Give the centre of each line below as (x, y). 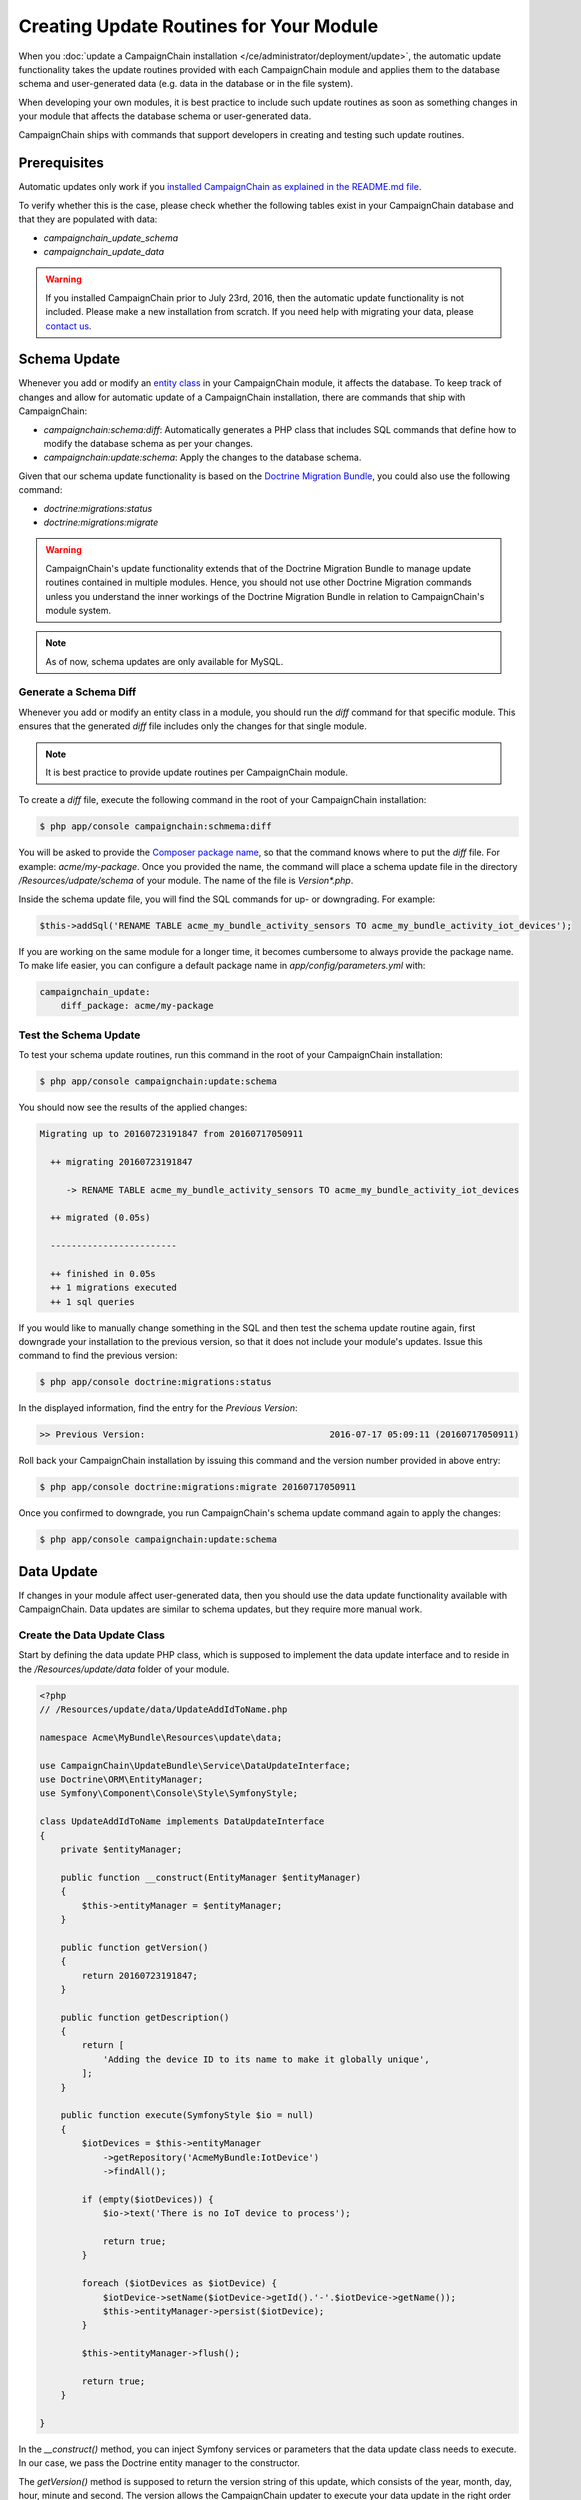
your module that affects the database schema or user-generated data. (165, 116)
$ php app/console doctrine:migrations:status (155, 1382)
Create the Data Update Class (91, 1635)
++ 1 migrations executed (113, 1288)
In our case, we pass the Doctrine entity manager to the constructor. (159, 2463)
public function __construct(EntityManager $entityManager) (211, 1877)
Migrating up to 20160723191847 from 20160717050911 (171, 1133)
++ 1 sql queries (92, 1301)
